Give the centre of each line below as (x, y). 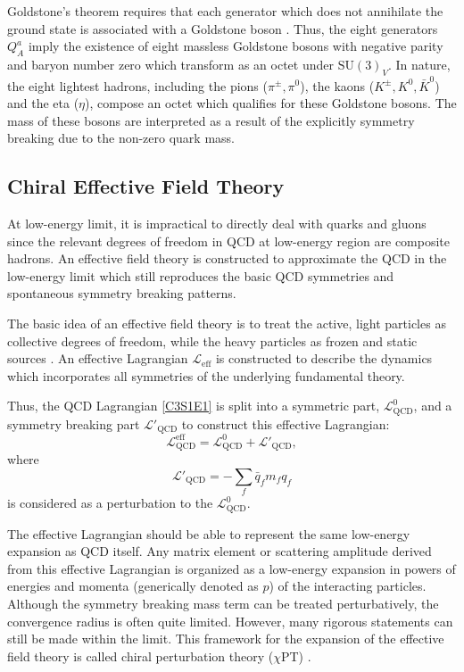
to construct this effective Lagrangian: (286, 423)
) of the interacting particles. (348, 586)
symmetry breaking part (74, 423)
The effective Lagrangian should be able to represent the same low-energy (209, 533)
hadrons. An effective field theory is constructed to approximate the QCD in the (227, 258)
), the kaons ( (337, 85)
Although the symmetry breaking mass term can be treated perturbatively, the (223, 604)
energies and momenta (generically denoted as (133, 586)
